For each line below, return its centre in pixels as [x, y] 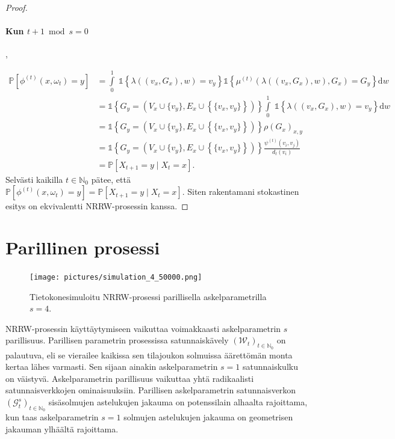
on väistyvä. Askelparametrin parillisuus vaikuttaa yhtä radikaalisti [130, 378]
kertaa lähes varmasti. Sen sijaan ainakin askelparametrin [112, 367]
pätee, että [111, 179]
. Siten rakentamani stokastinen [241, 192]
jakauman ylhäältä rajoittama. [62, 428]
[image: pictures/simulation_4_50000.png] [116, 277]
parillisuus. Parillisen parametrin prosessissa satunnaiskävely [117, 340]
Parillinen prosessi [83, 247]
